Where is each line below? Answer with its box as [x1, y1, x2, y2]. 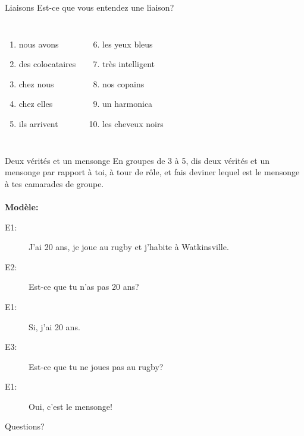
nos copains [102, 77, 145, 90]
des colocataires [18, 58, 76, 70]
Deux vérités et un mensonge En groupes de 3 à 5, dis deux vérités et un [5, 154, 269, 166]
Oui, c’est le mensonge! [29, 400, 112, 412]
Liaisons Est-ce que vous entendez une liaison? [5, 1, 174, 13]
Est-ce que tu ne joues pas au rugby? [29, 360, 164, 372]
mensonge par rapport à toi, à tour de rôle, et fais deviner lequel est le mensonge [5, 166, 300, 178]
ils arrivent [18, 117, 58, 129]
